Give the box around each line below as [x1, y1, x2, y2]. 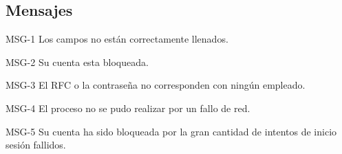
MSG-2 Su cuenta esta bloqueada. [6, 54, 149, 69]
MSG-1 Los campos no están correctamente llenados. [6, 32, 228, 46]
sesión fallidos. [6, 137, 66, 152]
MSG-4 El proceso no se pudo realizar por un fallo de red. [6, 100, 250, 115]
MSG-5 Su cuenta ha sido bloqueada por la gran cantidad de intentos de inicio [6, 124, 337, 138]
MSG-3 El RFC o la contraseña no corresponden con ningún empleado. [6, 78, 306, 92]
